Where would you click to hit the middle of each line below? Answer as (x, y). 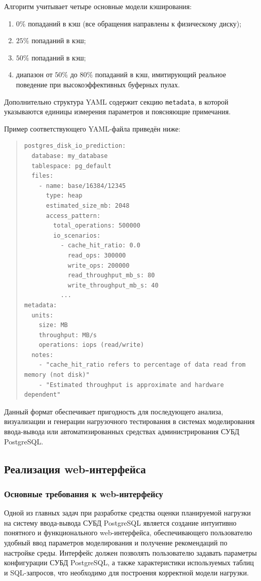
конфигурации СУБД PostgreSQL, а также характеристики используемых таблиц (129, 562)
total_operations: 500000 (97, 226)
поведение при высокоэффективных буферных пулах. (98, 84)
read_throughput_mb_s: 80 (111, 276)
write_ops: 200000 (99, 265)
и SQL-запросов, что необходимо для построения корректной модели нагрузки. (126, 572)
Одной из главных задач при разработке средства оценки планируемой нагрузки (127, 513)
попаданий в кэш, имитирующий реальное (160, 74)
